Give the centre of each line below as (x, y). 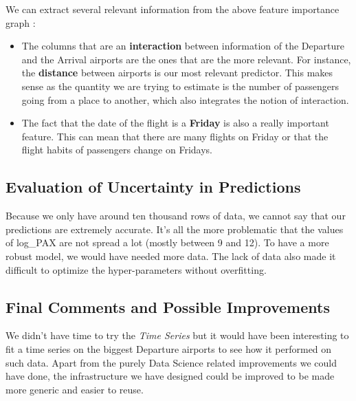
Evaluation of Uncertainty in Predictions (153, 187)
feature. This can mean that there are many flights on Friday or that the (175, 136)
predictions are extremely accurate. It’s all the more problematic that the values (175, 229)
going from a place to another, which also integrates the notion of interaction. (185, 99)
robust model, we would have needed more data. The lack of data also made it (171, 256)
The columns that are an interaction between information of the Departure (183, 46)
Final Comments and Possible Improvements (168, 306)
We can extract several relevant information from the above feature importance (173, 9)
